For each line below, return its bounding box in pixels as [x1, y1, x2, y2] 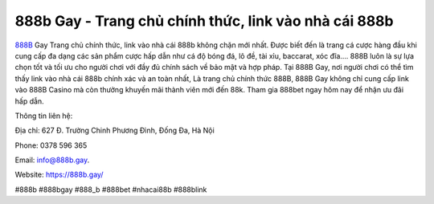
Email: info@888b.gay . [14, 155, 90, 165]
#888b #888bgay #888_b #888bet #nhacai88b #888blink [14, 185, 207, 194]
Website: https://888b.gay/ [14, 169, 104, 180]
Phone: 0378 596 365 [14, 141, 88, 150]
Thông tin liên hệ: [14, 111, 73, 120]
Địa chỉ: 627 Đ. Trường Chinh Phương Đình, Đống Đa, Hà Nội [14, 125, 215, 136]
